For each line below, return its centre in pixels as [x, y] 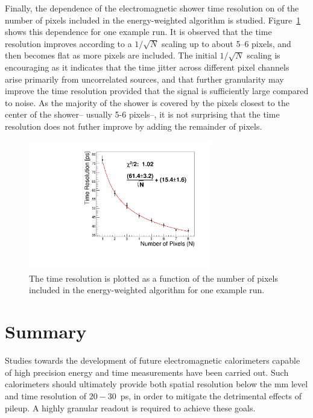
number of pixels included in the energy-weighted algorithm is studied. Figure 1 [153, 20]
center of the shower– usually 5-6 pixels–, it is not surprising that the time [142, 114]
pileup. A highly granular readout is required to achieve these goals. [130, 407]
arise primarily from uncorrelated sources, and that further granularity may [144, 79]
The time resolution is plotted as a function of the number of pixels [153, 278]
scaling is [264, 55]
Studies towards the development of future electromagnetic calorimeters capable [153, 360]
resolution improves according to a [68, 43]
